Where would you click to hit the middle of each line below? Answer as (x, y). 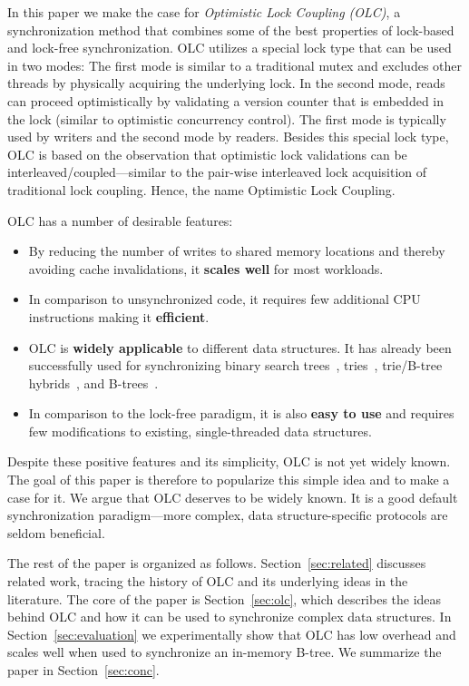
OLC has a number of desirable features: (120, 220)
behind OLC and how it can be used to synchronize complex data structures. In (230, 617)
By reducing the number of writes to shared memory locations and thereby (237, 251)
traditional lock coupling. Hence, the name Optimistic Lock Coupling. (201, 189)
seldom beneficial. (56, 532)
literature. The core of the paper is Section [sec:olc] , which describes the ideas (225, 598)
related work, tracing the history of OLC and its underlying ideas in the (208, 581)
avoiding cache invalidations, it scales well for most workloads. (206, 268)
